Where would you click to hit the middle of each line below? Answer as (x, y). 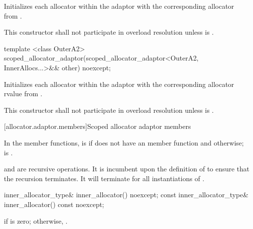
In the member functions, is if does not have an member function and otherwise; (124, 142)
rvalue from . (23, 94)
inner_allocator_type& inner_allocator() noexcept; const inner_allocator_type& (126, 195)
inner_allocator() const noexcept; (54, 204)
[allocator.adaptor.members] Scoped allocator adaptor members (97, 126)
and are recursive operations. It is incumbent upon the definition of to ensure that (127, 169)
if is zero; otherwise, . (36, 220)
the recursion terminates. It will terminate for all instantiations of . (104, 178)
